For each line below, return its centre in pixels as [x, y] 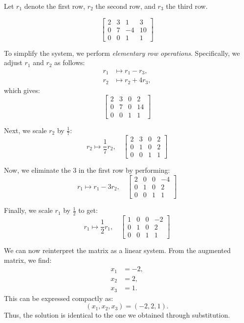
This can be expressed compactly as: [59, 298]
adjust [13, 62]
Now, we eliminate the [37, 170]
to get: [88, 210]
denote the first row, [55, 6]
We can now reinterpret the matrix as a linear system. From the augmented [117, 250]
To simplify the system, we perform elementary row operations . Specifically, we [122, 53]
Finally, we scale [28, 210]
